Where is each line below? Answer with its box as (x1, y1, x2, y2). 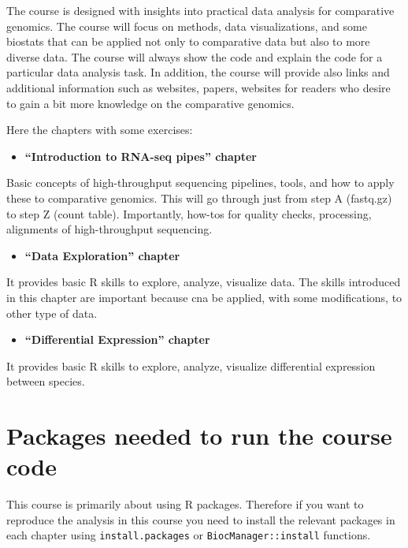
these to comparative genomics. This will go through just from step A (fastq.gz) (6, 189, 392, 206)
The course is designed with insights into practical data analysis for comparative (6, 2, 395, 18)
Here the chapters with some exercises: (6, 121, 193, 138)
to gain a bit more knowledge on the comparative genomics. (6, 95, 295, 111)
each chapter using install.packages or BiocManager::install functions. (6, 527, 371, 543)
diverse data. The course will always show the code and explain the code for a (6, 48, 383, 65)
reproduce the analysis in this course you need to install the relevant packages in (6, 511, 395, 527)
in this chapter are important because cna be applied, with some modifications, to (6, 289, 402, 305)
